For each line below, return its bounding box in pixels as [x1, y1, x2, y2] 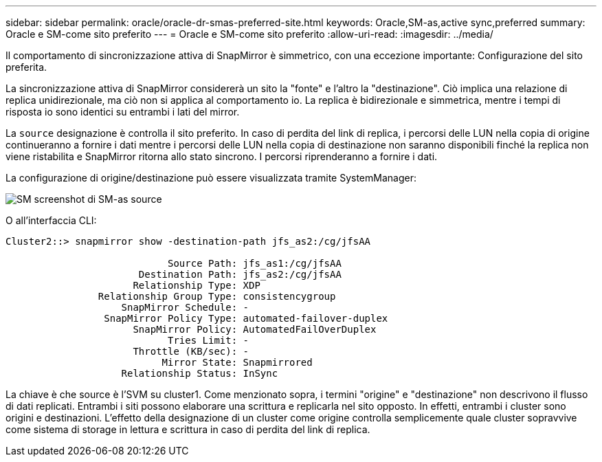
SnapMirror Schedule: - [121, 302, 249, 313]
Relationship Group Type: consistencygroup [98, 291, 336, 302]
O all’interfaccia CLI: [5, 214, 97, 226]
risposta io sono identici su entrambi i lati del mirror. [5, 106, 240, 118]
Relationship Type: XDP [133, 280, 260, 291]
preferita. [5, 61, 47, 73]
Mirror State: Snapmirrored [161, 357, 313, 368]
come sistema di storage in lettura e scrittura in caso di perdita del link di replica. [5, 423, 370, 435]
